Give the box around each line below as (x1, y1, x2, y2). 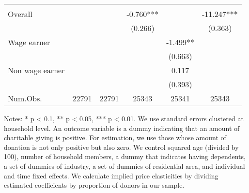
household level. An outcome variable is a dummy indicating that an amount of (4, 123, 240, 133)
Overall (8, 8, 32, 19)
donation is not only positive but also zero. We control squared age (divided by (4, 142, 239, 152)
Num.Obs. (8, 93, 42, 104)
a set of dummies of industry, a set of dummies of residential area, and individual (4, 161, 245, 171)
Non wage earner (8, 64, 65, 76)
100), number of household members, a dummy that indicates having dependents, (4, 151, 246, 161)
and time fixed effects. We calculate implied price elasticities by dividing (4, 170, 218, 180)
